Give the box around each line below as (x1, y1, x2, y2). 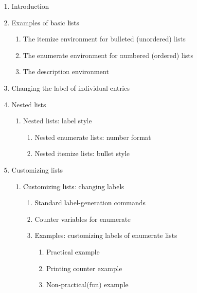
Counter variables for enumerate (35, 214, 131, 224)
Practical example (46, 246, 100, 256)
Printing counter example (46, 263, 122, 273)
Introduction (11, 1, 49, 11)
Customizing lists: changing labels (23, 181, 124, 191)
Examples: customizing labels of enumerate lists (35, 230, 177, 240)
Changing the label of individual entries (11, 82, 130, 93)
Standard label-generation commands (35, 197, 146, 208)
